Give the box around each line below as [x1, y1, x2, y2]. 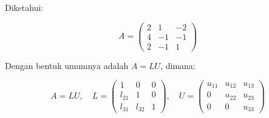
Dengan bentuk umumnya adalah [5, 59, 129, 71]
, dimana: [160, 59, 196, 71]
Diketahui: [5, 1, 44, 13]
